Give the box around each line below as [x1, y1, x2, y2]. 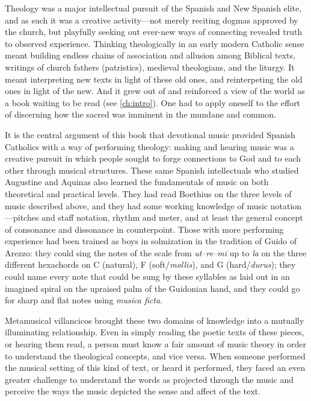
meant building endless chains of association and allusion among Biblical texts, [5, 49, 295, 62]
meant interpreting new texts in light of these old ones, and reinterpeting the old [5, 72, 303, 85]
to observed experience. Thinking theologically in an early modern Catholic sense [5, 37, 304, 49]
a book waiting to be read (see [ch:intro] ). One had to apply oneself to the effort [5, 96, 301, 109]
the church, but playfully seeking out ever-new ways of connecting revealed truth [5, 25, 303, 38]
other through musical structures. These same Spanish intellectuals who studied [5, 163, 299, 176]
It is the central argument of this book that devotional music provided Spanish [5, 128, 295, 141]
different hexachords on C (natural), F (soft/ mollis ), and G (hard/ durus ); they [5, 258, 296, 271]
